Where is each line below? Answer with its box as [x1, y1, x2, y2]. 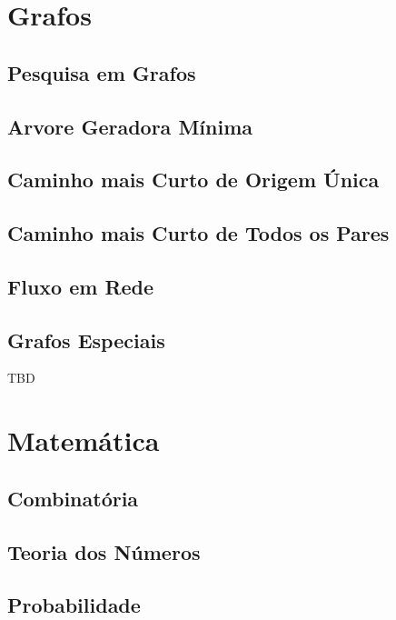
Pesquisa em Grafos [7, 58, 196, 86]
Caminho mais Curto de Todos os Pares [7, 219, 390, 247]
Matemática [7, 422, 160, 459]
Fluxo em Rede [7, 272, 154, 300]
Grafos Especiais [7, 325, 165, 354]
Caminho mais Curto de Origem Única [7, 165, 380, 194]
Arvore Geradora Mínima [7, 112, 252, 140]
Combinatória [7, 484, 139, 512]
